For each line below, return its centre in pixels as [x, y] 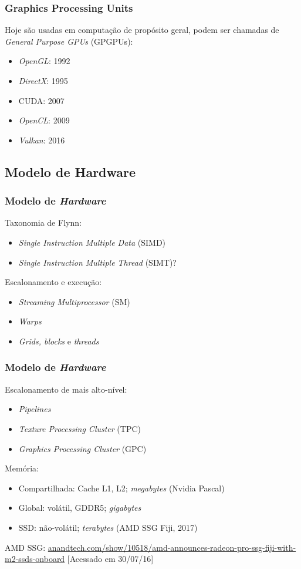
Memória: [22, 468]
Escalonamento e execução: [53, 282]
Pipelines [35, 409]
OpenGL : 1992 [44, 61]
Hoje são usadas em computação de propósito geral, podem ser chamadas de [142, 30]
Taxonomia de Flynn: [43, 222]
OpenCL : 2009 [44, 120]
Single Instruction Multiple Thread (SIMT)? [97, 262]
